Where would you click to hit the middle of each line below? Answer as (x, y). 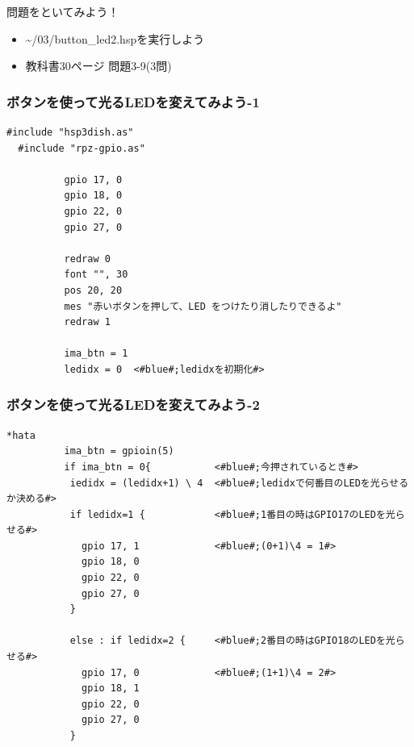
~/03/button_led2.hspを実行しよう (115, 38)
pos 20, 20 (93, 290)
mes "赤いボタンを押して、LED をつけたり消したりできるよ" (203, 306)
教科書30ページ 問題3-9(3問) (98, 66)
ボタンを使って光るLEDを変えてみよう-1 (133, 101)
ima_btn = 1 (96, 354)
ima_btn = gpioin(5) (119, 451)
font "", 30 (96, 275)
